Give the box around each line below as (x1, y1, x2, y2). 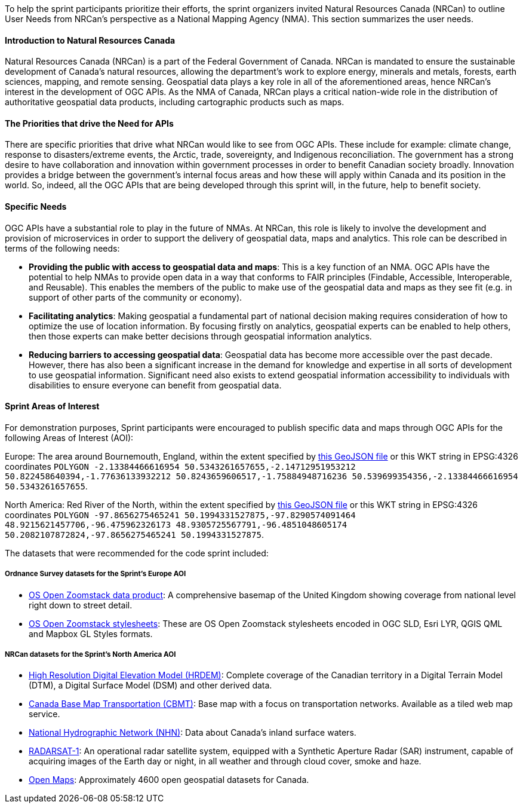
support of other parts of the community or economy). (29, 292, 242, 302)
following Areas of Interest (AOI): (5, 432, 134, 443)
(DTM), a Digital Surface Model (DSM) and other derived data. (29, 680, 272, 691)
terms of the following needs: (5, 243, 120, 253)
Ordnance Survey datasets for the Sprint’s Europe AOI (5, 570, 186, 579)
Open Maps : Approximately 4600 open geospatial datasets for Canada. (29, 775, 309, 785)
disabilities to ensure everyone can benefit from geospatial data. (29, 379, 282, 390)
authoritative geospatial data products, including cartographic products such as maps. (5, 97, 344, 108)
